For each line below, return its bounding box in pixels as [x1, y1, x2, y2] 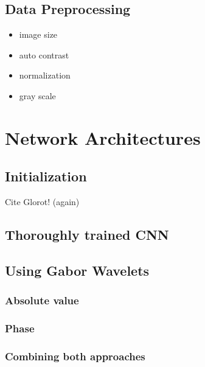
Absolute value [5, 293, 79, 308]
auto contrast [19, 48, 69, 61]
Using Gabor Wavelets [5, 260, 150, 279]
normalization [19, 69, 71, 82]
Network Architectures [5, 125, 201, 150]
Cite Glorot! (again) [5, 195, 80, 208]
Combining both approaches [5, 348, 145, 363]
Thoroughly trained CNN [5, 225, 169, 244]
